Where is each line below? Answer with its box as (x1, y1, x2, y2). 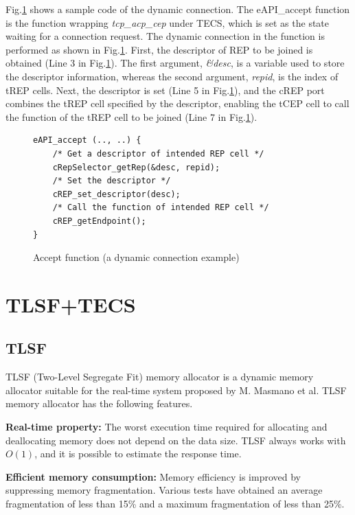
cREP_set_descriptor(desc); (52, 189, 181, 199)
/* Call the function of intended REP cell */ (52, 203, 269, 213)
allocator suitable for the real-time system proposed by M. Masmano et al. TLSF (5, 382, 347, 397)
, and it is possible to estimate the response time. (34, 446, 242, 461)
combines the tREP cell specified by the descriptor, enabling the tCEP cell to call (5, 96, 350, 111)
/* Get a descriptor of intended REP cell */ (52, 148, 264, 159)
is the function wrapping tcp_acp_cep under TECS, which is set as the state (5, 15, 330, 30)
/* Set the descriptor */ (52, 176, 171, 186)
